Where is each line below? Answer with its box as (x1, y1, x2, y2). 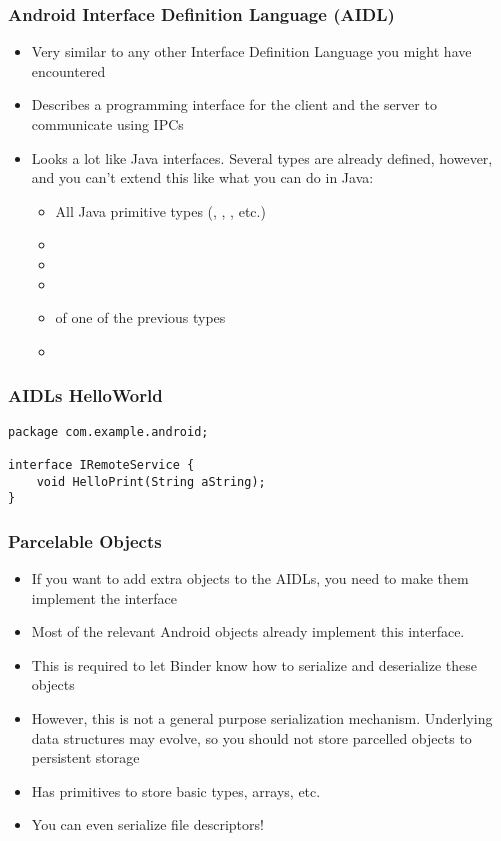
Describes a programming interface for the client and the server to (31, 94, 437, 115)
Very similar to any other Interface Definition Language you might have (31, 41, 472, 62)
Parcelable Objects (8, 528, 162, 553)
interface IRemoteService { (8, 457, 195, 472)
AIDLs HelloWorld (8, 383, 163, 408)
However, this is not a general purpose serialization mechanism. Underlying (31, 708, 493, 729)
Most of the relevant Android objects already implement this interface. (31, 621, 465, 642)
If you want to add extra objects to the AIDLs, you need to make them (31, 568, 469, 589)
